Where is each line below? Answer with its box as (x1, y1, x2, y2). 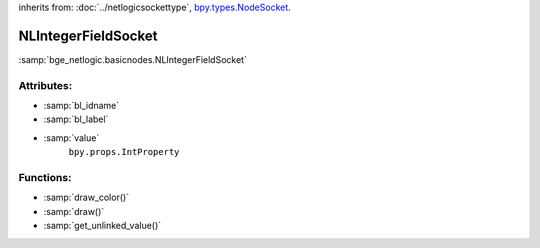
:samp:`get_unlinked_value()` (43, 220, 162, 232)
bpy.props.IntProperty (68, 146, 180, 158)
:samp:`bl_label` (43, 113, 109, 125)
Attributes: (18, 78, 73, 92)
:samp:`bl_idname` (43, 100, 120, 112)
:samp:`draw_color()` (43, 191, 130, 204)
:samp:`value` (43, 131, 100, 144)
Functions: (18, 170, 72, 184)
